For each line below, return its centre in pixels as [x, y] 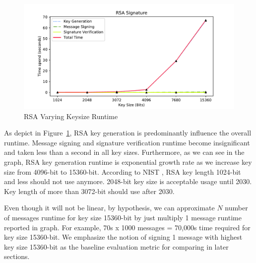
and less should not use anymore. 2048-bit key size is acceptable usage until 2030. [128, 181]
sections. [17, 256]
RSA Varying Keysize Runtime [71, 116]
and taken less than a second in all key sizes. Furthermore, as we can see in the [124, 152]
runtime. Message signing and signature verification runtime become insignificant [127, 142]
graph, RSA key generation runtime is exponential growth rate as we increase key [128, 162]
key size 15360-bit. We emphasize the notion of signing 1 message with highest [123, 237]
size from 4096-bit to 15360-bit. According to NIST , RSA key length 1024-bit [123, 171]
